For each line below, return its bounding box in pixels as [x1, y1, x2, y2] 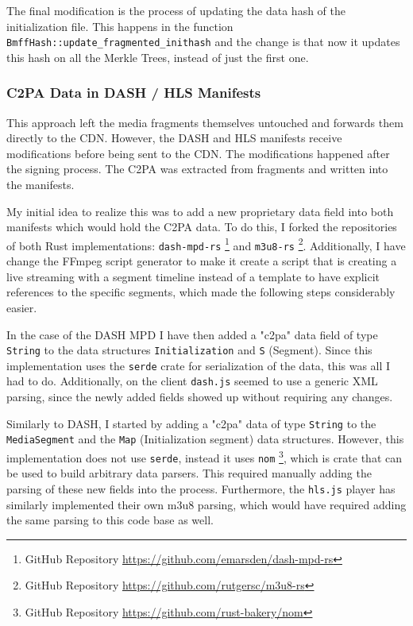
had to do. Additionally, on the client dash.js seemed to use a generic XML [6, 373, 378, 389]
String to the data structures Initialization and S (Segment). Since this [6, 342, 372, 358]
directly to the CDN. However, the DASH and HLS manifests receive [6, 129, 342, 146]
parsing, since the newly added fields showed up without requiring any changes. [6, 388, 393, 405]
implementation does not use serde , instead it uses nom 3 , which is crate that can [6, 446, 402, 466]
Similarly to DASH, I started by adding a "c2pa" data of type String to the [6, 415, 376, 431]
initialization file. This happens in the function [6, 17, 234, 34]
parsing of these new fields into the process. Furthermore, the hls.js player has [6, 480, 396, 497]
